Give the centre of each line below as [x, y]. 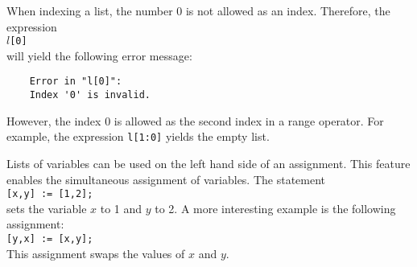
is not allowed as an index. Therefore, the [288, 10]
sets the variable [47, 208]
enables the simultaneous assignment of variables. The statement [166, 179]
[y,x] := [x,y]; [50, 239]
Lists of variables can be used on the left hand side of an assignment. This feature [208, 163]
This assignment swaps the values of [96, 253]
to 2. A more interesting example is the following [275, 208]
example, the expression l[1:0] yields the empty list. [138, 136]
